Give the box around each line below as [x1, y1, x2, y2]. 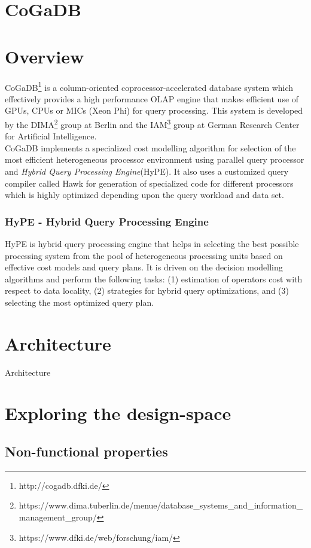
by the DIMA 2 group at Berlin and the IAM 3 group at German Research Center [5, 116, 300, 130]
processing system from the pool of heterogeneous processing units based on [5, 249, 283, 261]
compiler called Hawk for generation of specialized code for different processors [5, 176, 294, 189]
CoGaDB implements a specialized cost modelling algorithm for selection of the [5, 141, 296, 154]
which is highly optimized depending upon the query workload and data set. [5, 188, 284, 201]
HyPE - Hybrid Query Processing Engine [5, 214, 209, 229]
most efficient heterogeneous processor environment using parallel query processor [5, 153, 304, 166]
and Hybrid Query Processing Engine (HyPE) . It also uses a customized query [5, 165, 289, 177]
